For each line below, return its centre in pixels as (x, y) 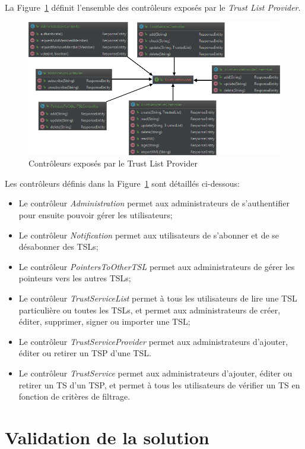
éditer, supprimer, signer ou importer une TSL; (104, 321)
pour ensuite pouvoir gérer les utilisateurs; (96, 215)
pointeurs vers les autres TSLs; (75, 278)
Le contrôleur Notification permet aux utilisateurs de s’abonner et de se (149, 235)
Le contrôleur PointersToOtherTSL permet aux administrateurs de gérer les (157, 266)
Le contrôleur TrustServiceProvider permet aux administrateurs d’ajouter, (153, 341)
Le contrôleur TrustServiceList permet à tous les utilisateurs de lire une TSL (158, 298)
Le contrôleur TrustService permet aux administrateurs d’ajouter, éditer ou (155, 373)
